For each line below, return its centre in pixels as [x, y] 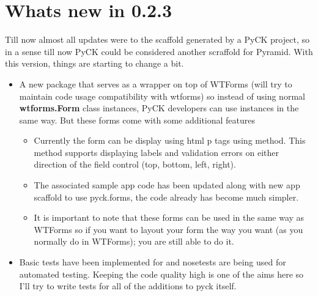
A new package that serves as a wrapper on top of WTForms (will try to [156, 83]
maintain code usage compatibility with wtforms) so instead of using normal [162, 96]
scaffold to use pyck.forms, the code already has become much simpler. [166, 197]
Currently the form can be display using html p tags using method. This [170, 140]
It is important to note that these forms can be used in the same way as [169, 217]
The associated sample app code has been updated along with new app [167, 185]
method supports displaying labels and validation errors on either [157, 152]
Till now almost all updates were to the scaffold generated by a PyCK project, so [157, 39]
